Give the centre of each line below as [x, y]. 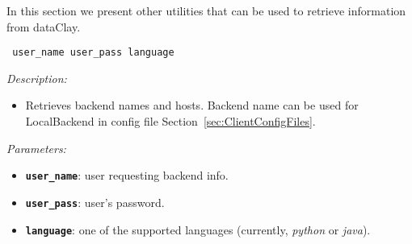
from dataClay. [44, 26]
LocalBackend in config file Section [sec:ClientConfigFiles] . [170, 121]
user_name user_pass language [93, 53]
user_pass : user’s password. [95, 202]
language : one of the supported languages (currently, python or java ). [198, 229]
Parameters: [36, 148]
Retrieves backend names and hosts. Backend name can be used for [192, 105]
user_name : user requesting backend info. [127, 175]
